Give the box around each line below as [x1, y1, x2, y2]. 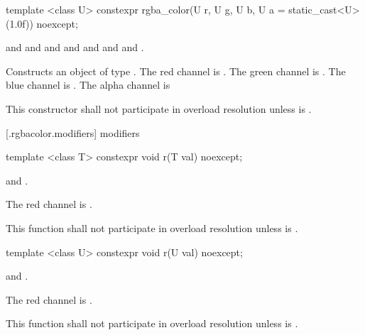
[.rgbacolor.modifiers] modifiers [6, 125, 140, 140]
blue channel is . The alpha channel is [6, 77, 170, 92]
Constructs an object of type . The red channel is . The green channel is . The [6, 63, 346, 78]
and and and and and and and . [6, 40, 144, 55]
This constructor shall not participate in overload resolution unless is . [6, 101, 312, 116]
